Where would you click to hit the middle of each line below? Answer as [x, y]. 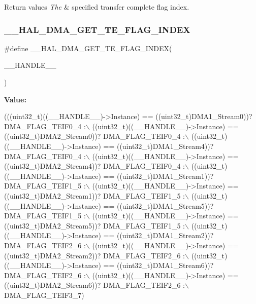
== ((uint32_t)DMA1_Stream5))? [158, 205]
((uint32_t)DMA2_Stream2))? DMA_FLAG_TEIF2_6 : [95, 255]
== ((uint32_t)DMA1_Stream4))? [158, 146]
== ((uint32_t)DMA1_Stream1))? [158, 176]
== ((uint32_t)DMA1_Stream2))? [158, 235]
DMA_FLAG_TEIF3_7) [44, 295]
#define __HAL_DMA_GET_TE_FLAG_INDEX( [88, 48]
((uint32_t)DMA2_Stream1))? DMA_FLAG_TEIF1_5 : [95, 195]
